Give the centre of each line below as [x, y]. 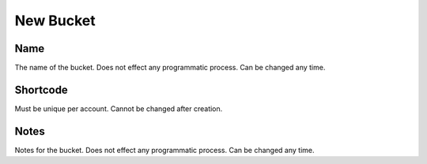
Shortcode [42, 89]
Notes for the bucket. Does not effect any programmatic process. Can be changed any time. [165, 150]
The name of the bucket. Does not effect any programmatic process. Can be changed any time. [170, 68]
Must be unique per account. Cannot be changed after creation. [119, 108]
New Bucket [55, 20]
